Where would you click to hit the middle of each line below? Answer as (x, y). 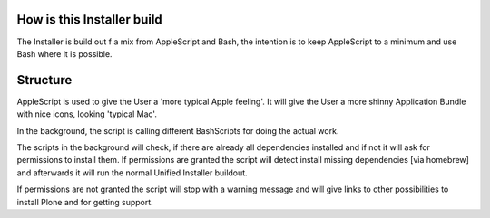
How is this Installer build (89, 19)
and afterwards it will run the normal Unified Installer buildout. (132, 173)
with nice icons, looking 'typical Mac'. (87, 114)
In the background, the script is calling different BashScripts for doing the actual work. (178, 130)
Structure (44, 80)
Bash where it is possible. (64, 53)
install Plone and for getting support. (85, 202)
